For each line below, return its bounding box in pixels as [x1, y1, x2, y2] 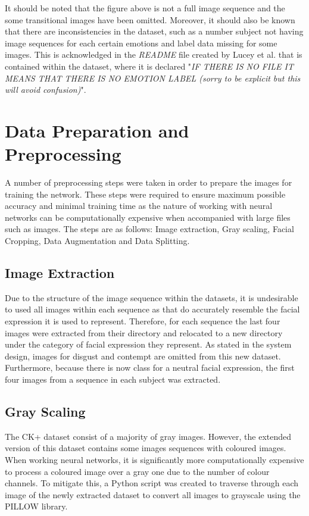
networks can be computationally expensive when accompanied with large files [5, 211, 291, 223]
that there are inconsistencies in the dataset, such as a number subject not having [5, 25, 304, 37]
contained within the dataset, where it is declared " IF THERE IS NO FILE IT [5, 60, 294, 72]
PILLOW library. [5, 500, 68, 512]
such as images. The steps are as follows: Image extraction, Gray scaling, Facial [5, 223, 294, 235]
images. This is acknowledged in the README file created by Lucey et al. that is [5, 48, 302, 61]
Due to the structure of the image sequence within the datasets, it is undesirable [5, 291, 298, 304]
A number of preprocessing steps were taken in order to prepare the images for [5, 176, 292, 189]
